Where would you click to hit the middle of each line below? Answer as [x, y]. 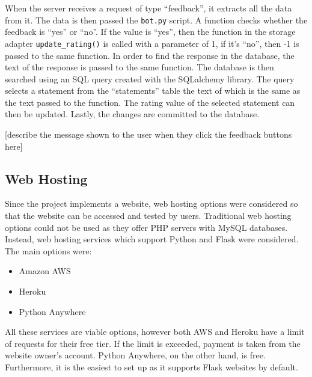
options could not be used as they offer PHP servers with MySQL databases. [146, 227]
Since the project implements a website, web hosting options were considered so [151, 204]
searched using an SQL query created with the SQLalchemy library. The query [150, 78]
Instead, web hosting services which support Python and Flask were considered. [152, 239]
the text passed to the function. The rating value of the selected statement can [150, 102]
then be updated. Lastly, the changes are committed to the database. [132, 114]
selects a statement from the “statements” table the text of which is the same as [153, 90]
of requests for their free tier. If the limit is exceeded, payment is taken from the [153, 343]
